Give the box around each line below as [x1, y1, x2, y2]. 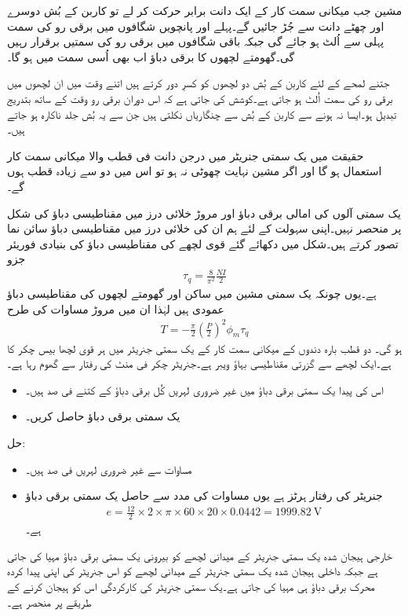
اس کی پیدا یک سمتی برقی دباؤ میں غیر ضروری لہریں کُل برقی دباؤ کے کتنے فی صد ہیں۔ [25, 381, 384, 398]
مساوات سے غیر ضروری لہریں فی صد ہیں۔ [25, 460, 192, 477]
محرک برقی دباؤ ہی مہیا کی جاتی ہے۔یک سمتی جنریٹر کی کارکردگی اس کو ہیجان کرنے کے [7, 577, 375, 594]
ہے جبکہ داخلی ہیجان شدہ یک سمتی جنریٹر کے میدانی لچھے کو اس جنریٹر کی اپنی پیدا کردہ [7, 563, 378, 579]
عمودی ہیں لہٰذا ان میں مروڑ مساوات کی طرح [7, 300, 224, 317]
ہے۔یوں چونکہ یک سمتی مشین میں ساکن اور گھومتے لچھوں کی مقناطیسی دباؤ [7, 284, 377, 301]
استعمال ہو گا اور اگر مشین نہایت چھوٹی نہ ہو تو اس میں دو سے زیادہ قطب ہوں [7, 163, 382, 179]
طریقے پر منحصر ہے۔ [7, 593, 92, 610]
